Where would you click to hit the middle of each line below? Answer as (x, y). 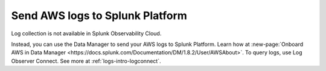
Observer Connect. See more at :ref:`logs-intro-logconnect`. (86, 61)
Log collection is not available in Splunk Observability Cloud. (86, 33)
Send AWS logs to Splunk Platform (99, 16)
